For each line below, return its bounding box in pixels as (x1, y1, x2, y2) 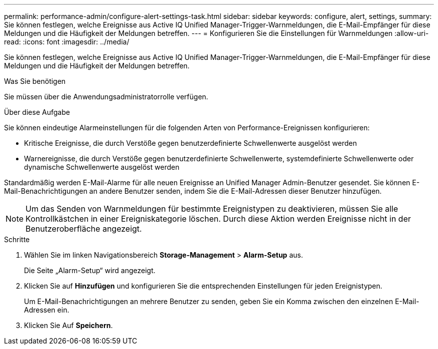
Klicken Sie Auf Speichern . (24, 321, 113, 330)
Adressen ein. (24, 306, 69, 314)
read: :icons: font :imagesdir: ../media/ (4, 37, 129, 46)
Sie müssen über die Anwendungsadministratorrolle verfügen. (4, 92, 208, 101)
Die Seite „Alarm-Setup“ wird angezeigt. (24, 266, 155, 275)
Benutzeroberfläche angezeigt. (25, 224, 142, 234)
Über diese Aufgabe (4, 108, 70, 116)
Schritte (4, 235, 30, 244)
